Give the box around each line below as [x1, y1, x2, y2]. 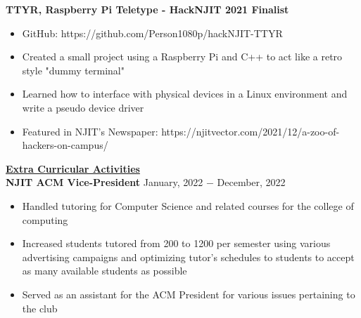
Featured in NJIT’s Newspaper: [22, 124, 158, 138]
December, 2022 [217, 175, 286, 190]
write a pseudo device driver [22, 100, 144, 114]
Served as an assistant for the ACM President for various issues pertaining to [22, 286, 355, 301]
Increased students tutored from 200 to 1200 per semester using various [22, 236, 331, 251]
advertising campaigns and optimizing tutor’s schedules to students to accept [22, 249, 355, 264]
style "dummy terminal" [22, 62, 125, 77]
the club [22, 300, 58, 315]
